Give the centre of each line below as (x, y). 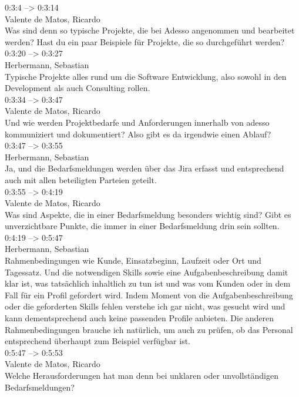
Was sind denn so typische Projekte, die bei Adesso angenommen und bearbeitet (150, 30)
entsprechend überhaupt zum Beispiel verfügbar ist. (98, 341)
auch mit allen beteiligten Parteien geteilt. (81, 179)
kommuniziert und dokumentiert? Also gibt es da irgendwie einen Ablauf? (138, 134)
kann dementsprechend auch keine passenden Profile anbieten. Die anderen (140, 318)
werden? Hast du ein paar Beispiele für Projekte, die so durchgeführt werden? (145, 41)
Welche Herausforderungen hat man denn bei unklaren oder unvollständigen (142, 375)
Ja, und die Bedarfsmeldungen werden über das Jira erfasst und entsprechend (145, 168)
